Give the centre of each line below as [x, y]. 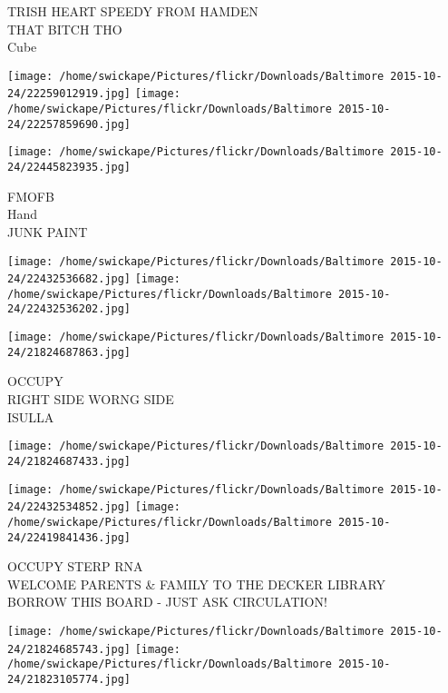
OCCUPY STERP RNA [75, 566]
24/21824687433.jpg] [69, 461]
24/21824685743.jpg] [69, 649]
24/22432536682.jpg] [69, 279]
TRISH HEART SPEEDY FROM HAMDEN [133, 11]
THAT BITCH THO [65, 29]
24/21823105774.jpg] [69, 679]
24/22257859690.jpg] [69, 124]
